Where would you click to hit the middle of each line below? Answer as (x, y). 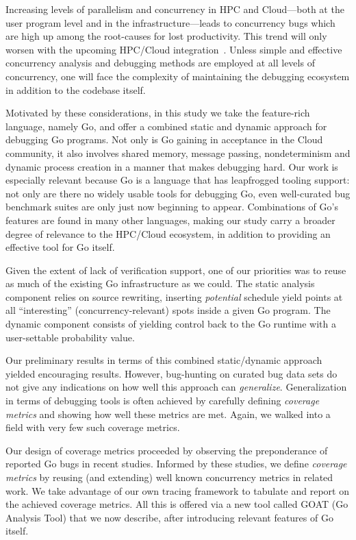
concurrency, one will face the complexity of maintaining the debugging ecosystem (178, 76)
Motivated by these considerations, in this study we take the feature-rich (158, 113)
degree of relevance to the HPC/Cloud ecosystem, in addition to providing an (168, 233)
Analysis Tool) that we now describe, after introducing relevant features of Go (169, 517)
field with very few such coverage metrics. (93, 427)
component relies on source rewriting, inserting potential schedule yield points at (174, 296)
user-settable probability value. (70, 337)
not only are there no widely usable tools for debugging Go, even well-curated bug (178, 193)
